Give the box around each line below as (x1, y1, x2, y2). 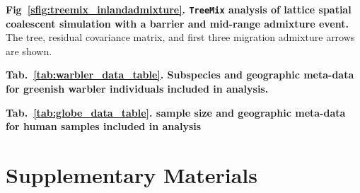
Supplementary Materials (6, 160, 257, 189)
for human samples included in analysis (6, 119, 202, 134)
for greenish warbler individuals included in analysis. (6, 81, 269, 96)
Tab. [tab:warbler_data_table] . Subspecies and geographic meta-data (6, 67, 354, 82)
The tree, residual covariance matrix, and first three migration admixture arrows (6, 30, 355, 45)
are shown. (6, 43, 52, 58)
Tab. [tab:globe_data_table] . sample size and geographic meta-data (6, 105, 346, 119)
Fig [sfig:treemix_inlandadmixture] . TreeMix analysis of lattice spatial (6, 2, 352, 16)
